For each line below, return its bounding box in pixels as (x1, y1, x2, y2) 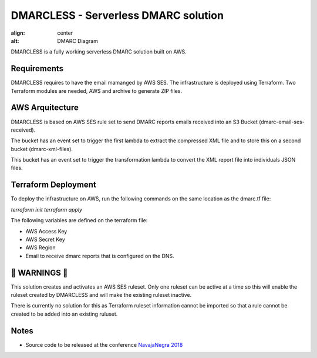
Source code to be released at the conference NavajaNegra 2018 (25, 341, 183, 348)
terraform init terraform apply (11, 206, 82, 213)
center (57, 29, 73, 36)
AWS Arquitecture (11, 103, 79, 113)
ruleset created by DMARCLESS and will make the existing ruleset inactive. (11, 292, 192, 299)
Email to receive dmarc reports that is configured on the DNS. (25, 252, 174, 259)
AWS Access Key (25, 227, 68, 235)
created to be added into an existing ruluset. (11, 310, 118, 317)
